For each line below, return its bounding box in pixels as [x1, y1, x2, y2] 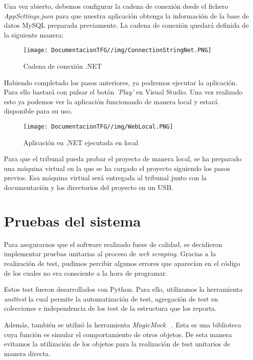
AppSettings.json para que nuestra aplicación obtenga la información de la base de [4, 10, 249, 20]
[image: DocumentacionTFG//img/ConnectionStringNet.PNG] [23, 47, 212, 54]
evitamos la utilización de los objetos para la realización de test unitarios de [4, 339, 231, 349]
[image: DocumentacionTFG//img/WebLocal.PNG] [23, 123, 173, 130]
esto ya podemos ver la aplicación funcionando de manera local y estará [4, 96, 218, 106]
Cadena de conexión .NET [23, 61, 102, 71]
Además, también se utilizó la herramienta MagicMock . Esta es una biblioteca [4, 319, 241, 329]
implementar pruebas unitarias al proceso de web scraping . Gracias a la [4, 248, 216, 259]
